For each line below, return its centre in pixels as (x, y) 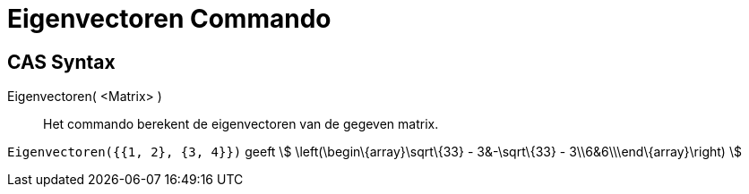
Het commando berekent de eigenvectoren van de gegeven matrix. (241, 124)
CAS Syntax (61, 62)
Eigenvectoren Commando (169, 19)
